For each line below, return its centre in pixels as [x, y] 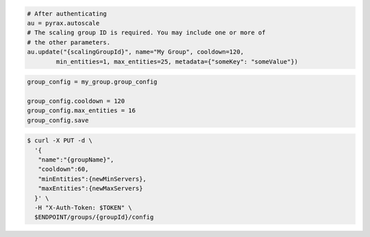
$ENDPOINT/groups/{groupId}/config [94, 217]
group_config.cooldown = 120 [76, 101]
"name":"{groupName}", [76, 160]
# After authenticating [67, 13]
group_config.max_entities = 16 [82, 111]
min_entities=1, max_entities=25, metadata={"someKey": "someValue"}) [177, 61]
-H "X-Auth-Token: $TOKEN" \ [84, 208]
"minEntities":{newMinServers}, [92, 179]
